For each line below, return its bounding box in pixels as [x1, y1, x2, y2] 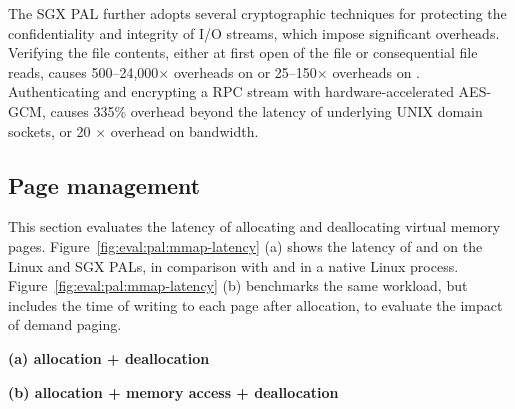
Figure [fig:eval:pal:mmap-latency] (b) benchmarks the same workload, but [8, 275, 468, 296]
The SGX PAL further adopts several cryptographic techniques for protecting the [8, 3, 507, 23]
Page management [8, 169, 201, 200]
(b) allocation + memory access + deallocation [8, 381, 339, 402]
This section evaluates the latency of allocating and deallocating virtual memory [8, 216, 501, 237]
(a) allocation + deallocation [8, 347, 210, 368]
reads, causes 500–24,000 [8, 61, 159, 82]
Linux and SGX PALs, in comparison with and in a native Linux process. [8, 255, 459, 276]
